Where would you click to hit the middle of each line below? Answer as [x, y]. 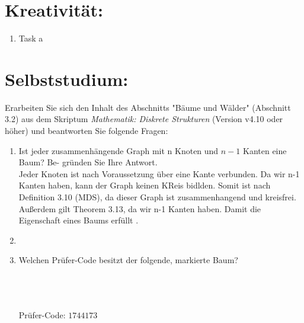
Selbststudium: [67, 79]
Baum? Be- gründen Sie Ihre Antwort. [88, 162]
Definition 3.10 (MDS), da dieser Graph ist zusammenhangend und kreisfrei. [157, 197]
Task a [31, 38]
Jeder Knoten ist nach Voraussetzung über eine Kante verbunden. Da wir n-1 [159, 173]
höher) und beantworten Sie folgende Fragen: [87, 131]
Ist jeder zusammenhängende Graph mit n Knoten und [119, 150]
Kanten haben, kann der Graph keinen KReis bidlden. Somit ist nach [145, 185]
